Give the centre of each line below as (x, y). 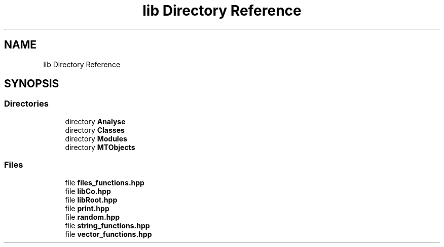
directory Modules (96, 138)
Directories (26, 104)
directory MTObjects (100, 147)
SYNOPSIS (32, 84)
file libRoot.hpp (91, 200)
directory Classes (95, 130)
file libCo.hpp (88, 191)
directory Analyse (95, 121)
